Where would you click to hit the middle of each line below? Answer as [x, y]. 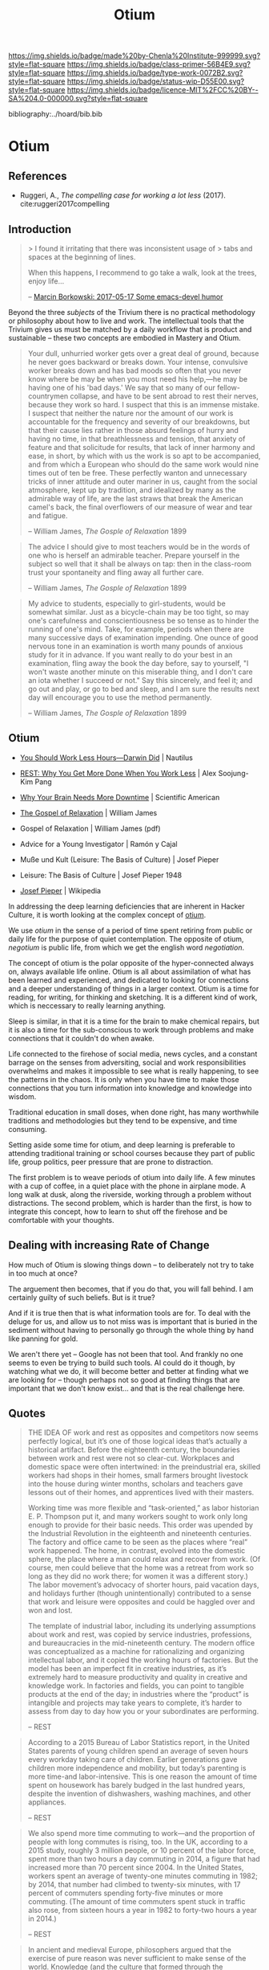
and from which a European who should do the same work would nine [143, 464]
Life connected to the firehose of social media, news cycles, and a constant [133, 1053]
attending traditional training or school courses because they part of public [132, 1153]
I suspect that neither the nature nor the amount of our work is [130, 413]
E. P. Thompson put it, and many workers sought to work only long [138, 1517]
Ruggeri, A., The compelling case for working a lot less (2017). [123, 195]
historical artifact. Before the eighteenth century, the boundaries [134, 1450]
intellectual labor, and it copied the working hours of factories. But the [143, 1660]
